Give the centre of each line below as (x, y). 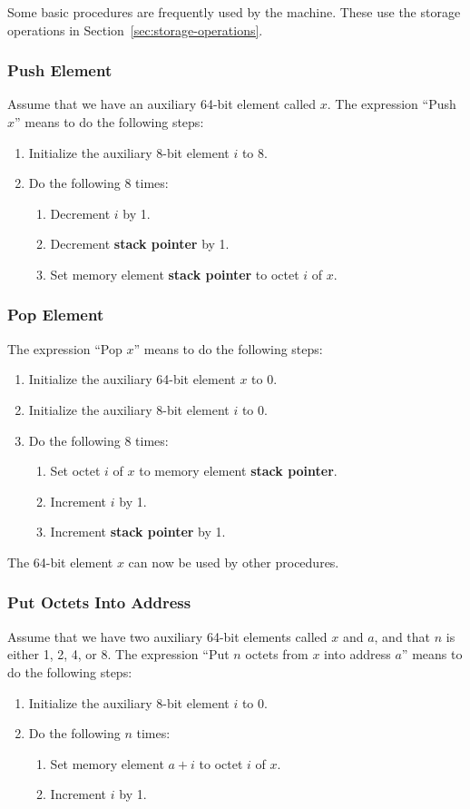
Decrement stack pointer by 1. (140, 244)
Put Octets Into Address (99, 602)
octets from (277, 654)
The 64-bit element (60, 562)
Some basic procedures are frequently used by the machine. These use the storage (234, 12)
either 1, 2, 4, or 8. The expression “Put (118, 654)
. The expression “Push (392, 104)
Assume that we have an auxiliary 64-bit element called (162, 104)
